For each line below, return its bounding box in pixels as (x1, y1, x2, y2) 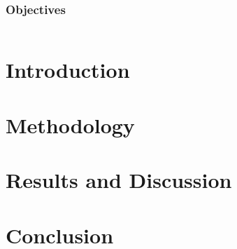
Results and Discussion (6, 166, 232, 194)
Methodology (6, 110, 135, 139)
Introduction (6, 55, 130, 84)
